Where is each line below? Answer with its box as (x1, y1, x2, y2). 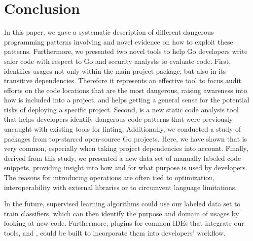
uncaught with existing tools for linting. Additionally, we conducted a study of (4, 124, 241, 134)
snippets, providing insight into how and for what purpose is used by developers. (4, 162, 248, 173)
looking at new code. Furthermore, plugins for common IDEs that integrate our (4, 218, 244, 228)
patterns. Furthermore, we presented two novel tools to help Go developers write (4, 46, 248, 56)
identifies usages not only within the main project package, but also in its (4, 65, 226, 76)
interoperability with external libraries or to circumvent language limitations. (4, 182, 237, 192)
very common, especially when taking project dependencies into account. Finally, (4, 143, 249, 153)
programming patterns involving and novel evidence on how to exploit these (4, 36, 233, 47)
